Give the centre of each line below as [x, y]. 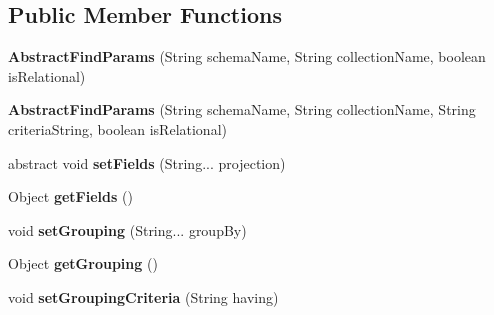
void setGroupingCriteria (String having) [143, 296]
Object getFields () [70, 196]
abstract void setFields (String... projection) [147, 162]
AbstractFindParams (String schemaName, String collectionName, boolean [247, 56]
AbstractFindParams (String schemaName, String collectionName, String [242, 109]
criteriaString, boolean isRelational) [117, 128]
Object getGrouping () [83, 263]
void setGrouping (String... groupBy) [127, 229]
